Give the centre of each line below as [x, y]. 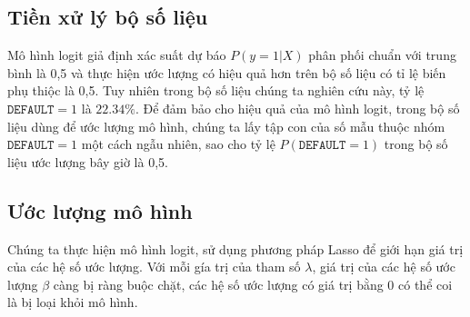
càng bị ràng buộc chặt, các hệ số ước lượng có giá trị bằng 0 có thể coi [253, 284]
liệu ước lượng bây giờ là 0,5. [88, 161]
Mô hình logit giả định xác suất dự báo [117, 55]
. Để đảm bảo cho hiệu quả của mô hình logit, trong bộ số [297, 108]
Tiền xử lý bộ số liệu [108, 17]
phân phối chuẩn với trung [382, 55]
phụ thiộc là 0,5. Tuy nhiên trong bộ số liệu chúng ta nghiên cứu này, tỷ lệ [216, 90]
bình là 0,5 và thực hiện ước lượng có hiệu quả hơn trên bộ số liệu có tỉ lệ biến [227, 72]
